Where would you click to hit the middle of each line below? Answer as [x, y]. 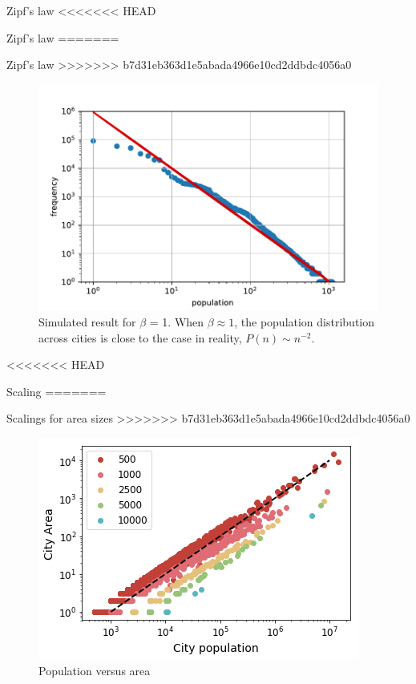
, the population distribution [305, 322]
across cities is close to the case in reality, [140, 337]
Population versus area [95, 670]
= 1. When [177, 322]
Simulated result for [87, 322]
